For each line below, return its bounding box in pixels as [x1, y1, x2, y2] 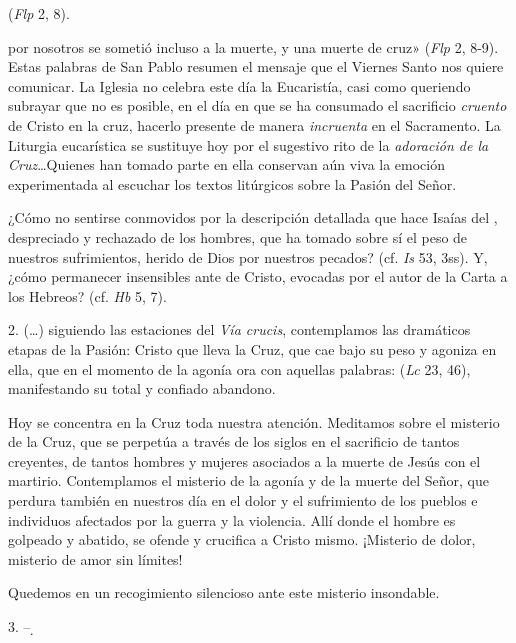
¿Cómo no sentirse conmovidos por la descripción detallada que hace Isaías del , [8, 207, 498, 228]
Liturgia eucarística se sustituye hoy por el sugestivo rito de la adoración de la [8, 134, 489, 155]
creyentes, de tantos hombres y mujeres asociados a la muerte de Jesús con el [8, 450, 481, 471]
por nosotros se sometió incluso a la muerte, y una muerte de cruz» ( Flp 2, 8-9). [8, 36, 499, 57]
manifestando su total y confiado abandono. [8, 378, 276, 399]
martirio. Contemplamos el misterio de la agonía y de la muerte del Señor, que [8, 470, 489, 491]
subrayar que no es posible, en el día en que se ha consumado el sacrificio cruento [8, 95, 507, 116]
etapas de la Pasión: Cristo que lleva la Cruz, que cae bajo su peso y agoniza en [8, 338, 497, 359]
